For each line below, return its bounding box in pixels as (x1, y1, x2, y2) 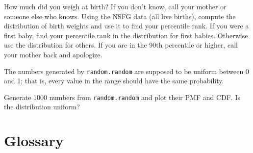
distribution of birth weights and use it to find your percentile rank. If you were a (4, 21, 249, 31)
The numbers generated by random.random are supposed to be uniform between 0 (4, 66, 249, 76)
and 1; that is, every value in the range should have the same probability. (4, 76, 224, 86)
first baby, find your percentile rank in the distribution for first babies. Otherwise (4, 30, 248, 40)
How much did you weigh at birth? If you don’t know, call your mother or (4, 1, 227, 11)
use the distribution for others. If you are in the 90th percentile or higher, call (4, 40, 238, 50)
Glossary (4, 130, 64, 151)
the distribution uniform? (4, 102, 80, 112)
